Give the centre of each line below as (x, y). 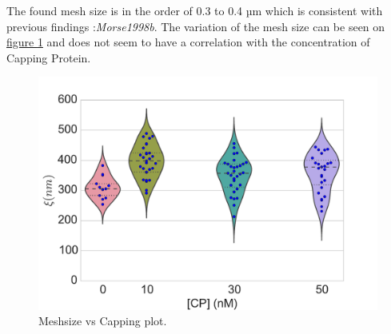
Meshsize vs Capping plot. (103, 321)
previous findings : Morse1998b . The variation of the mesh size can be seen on (196, 26)
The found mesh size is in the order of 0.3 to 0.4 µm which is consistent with (195, 10)
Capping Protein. (49, 57)
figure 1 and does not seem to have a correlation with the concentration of (188, 42)
